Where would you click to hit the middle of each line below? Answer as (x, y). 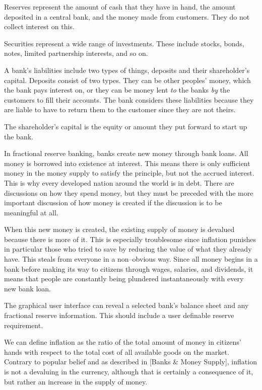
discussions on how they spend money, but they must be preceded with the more (129, 192)
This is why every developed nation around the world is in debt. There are (119, 182)
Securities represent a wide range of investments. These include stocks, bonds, (124, 43)
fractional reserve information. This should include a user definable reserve (119, 315)
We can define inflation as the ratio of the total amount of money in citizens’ (123, 342)
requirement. (24, 325)
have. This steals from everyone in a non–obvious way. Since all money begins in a (131, 259)
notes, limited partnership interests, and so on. (76, 53)
